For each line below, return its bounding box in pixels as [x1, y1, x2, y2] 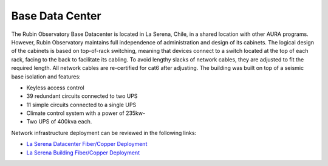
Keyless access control [26, 84, 84, 91]
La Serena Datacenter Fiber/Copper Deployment [26, 140, 148, 148]
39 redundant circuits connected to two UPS [26, 92, 138, 100]
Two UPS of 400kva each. [26, 118, 92, 125]
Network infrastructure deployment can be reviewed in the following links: [11, 129, 197, 136]
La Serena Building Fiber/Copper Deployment [26, 149, 140, 156]
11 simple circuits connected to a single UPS [26, 101, 137, 108]
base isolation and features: [11, 73, 81, 80]
